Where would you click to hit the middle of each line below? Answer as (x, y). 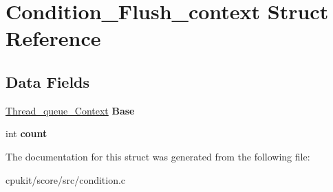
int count (26, 133)
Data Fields (48, 81)
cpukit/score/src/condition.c (66, 179)
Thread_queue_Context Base (70, 110)
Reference (53, 38)
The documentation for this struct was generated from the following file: (158, 156)
